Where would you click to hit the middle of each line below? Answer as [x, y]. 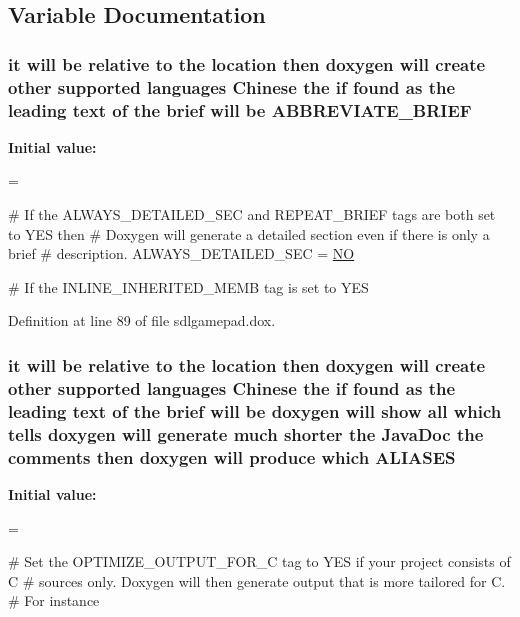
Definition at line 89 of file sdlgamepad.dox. [142, 320]
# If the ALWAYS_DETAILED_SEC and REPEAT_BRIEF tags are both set [252, 214]
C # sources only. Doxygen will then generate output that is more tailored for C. [257, 580]
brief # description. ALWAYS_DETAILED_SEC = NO [181, 253]
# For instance [54, 600]
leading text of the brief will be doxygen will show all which [255, 410]
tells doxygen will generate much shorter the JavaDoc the [246, 433]
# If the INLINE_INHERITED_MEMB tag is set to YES [188, 286]
